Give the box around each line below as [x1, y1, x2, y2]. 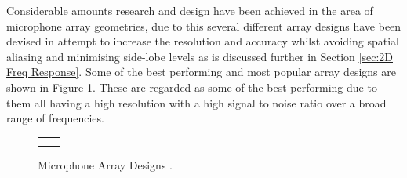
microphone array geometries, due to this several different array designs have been [6, 17, 402, 34]
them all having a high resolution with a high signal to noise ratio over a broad [6, 94, 387, 111]
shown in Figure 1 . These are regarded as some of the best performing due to [6, 78, 377, 95]
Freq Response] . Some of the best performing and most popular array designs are [6, 64, 396, 80]
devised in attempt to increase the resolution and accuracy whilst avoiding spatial [6, 33, 400, 49]
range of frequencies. [6, 110, 104, 126]
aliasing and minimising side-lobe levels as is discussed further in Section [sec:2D [6, 48, 393, 64]
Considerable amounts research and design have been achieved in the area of [6, 2, 373, 18]
